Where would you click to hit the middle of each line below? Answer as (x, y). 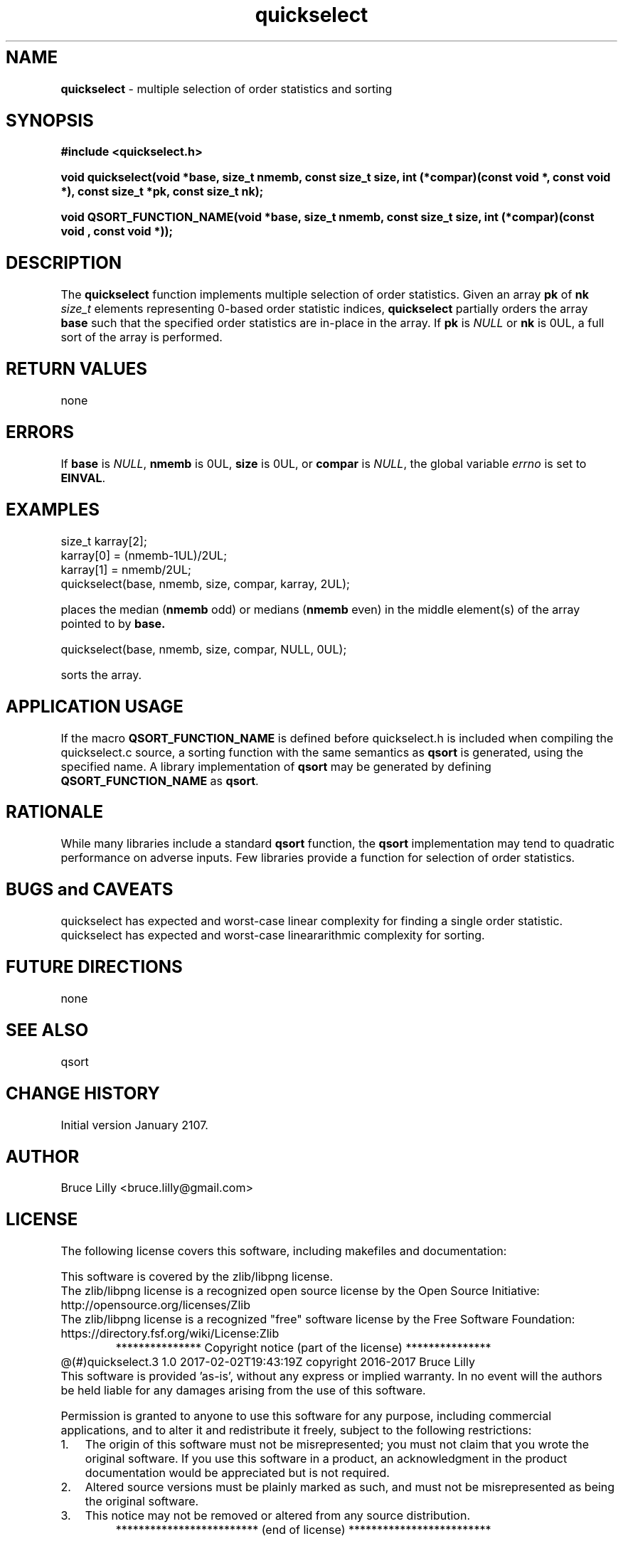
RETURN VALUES (77, 369)
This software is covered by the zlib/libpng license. (197, 1277)
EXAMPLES (53, 509)
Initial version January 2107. (134, 1125)
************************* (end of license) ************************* (303, 1530)
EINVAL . (83, 478)
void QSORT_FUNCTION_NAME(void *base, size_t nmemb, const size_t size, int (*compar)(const (328, 217)
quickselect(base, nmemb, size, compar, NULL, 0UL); (204, 649)
